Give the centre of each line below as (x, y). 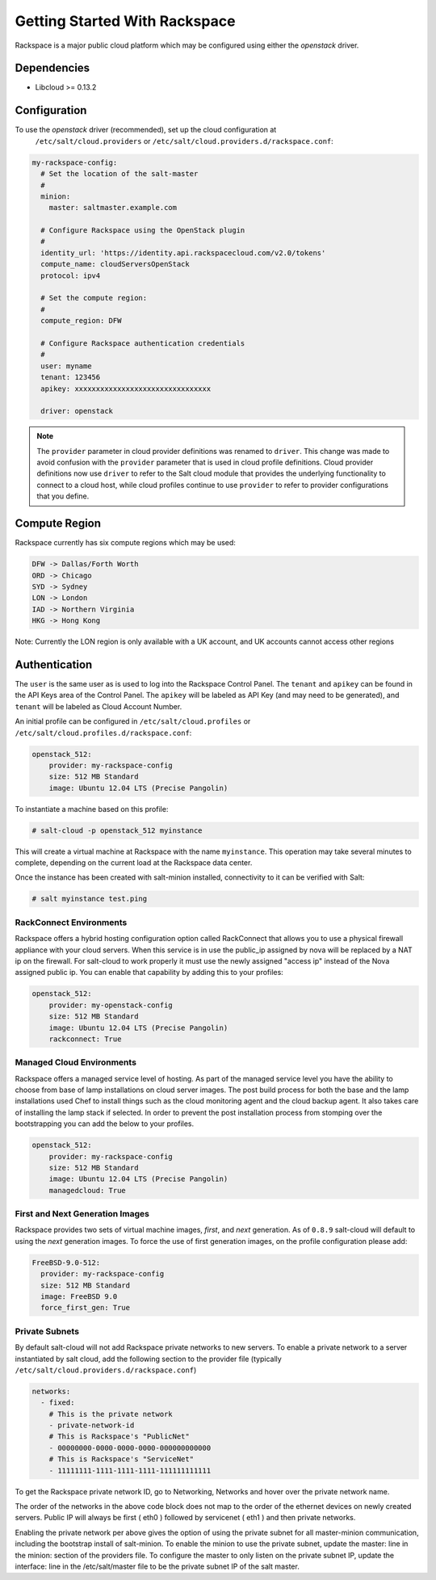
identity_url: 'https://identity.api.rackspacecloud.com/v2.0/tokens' (183, 253)
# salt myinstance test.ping (90, 899)
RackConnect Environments (71, 922)
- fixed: (58, 1403)
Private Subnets (47, 1331)
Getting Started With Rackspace (125, 21)
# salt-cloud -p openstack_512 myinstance (117, 830)
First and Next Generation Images (82, 1214)
